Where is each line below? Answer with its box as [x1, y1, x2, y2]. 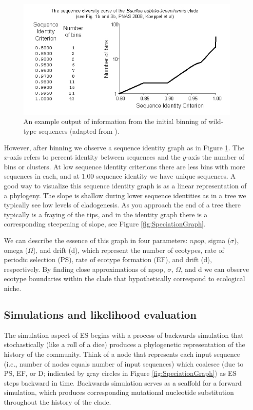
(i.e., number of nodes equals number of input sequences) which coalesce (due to [4, 358, 244, 369]
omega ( [4, 245, 28, 255]
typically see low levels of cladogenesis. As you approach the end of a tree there [4, 200, 241, 210]
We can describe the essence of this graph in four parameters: [4, 235, 188, 245]
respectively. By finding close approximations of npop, [4, 264, 165, 274]
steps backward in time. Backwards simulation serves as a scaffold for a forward [4, 377, 242, 388]
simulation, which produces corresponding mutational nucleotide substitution [4, 387, 234, 397]
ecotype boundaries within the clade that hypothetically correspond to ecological [4, 273, 245, 284]
